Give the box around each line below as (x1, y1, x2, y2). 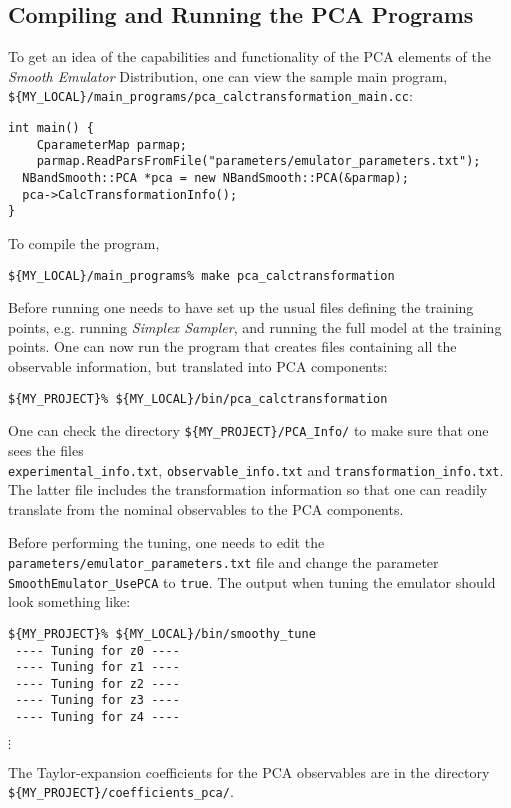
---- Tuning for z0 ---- (15, 643, 180, 658)
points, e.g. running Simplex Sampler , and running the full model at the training (8, 316, 502, 337)
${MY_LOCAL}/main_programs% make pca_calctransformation (8, 268, 395, 283)
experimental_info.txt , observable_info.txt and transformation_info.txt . (8, 459, 504, 480)
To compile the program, (8, 232, 160, 253)
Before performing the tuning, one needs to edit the (8, 532, 325, 553)
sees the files (8, 439, 84, 460)
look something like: (8, 591, 131, 612)
